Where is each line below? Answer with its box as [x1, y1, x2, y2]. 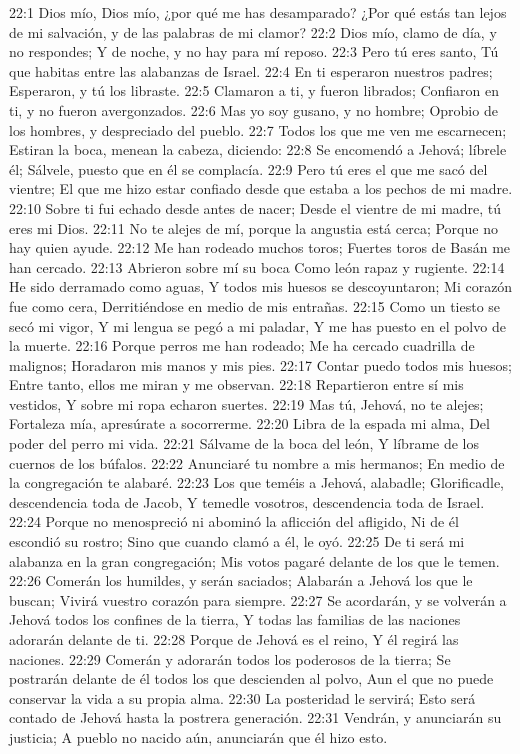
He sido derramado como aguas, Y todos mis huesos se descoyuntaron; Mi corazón [9, 276, 513, 297]
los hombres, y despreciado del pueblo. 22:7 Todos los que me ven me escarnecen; [9, 119, 507, 140]
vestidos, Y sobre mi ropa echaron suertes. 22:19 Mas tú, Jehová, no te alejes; [9, 393, 484, 414]
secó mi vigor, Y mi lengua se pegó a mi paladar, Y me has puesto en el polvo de [9, 315, 506, 336]
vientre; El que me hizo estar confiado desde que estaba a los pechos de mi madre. [9, 178, 513, 199]
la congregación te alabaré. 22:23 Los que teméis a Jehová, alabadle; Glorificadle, [9, 472, 505, 493]
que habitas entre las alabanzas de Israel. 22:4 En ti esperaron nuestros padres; [9, 60, 493, 81]
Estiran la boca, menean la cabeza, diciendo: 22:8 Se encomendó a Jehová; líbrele [9, 139, 507, 160]
